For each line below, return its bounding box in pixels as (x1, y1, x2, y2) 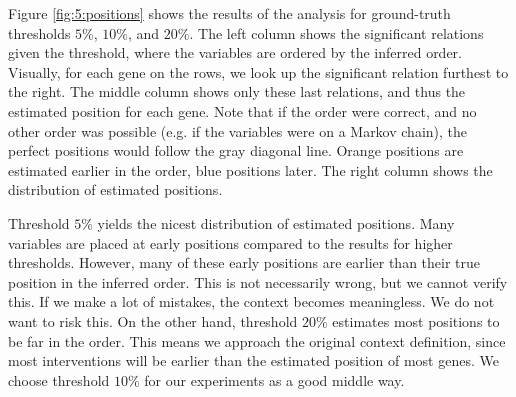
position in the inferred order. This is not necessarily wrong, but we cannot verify (8, 271, 508, 292)
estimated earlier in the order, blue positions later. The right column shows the (8, 159, 493, 180)
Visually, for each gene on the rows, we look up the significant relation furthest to (8, 61, 509, 82)
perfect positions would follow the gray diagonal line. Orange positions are (8, 140, 464, 161)
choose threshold (8, 369, 110, 390)
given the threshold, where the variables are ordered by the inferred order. (8, 42, 463, 63)
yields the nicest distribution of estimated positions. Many (97, 212, 455, 233)
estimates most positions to (332, 310, 500, 331)
